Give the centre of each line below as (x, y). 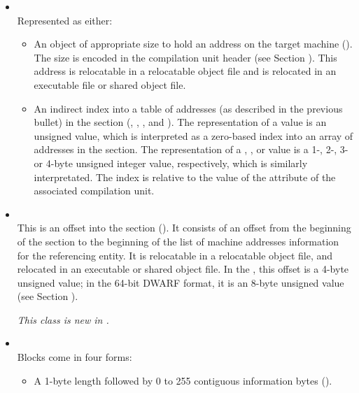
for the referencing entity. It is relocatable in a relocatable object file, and (175, 255)
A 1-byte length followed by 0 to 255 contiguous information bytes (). (183, 380)
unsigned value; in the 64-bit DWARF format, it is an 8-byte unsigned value (181, 282)
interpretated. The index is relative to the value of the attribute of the (185, 177)
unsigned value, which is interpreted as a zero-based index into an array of (193, 135)
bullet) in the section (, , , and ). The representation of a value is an (180, 122)
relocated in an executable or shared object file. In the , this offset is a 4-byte (183, 269)
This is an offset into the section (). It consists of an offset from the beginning (184, 228)
